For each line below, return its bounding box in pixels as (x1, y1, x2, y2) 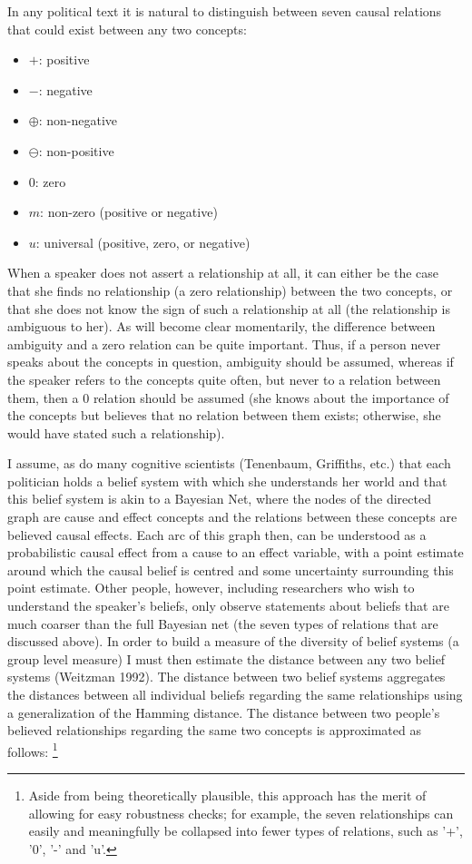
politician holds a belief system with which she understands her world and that (7, 471, 447, 490)
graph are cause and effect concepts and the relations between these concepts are (7, 507, 457, 526)
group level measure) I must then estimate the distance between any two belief (7, 649, 446, 668)
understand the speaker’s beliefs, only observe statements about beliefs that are (7, 596, 449, 615)
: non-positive (38, 141, 114, 160)
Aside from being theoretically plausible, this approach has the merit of (28, 786, 427, 805)
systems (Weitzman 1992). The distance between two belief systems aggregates (7, 667, 446, 686)
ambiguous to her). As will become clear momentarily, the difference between (7, 317, 436, 336)
